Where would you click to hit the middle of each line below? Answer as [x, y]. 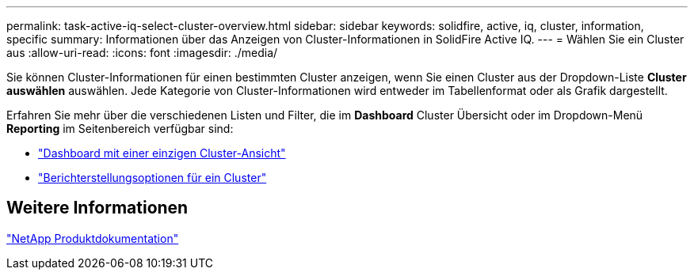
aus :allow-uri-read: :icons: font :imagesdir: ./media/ [142, 53]
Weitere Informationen [97, 208]
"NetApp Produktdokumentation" [93, 238]
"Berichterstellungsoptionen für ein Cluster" [153, 178]
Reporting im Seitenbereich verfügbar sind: [120, 129]
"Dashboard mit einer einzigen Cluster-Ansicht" [162, 153]
